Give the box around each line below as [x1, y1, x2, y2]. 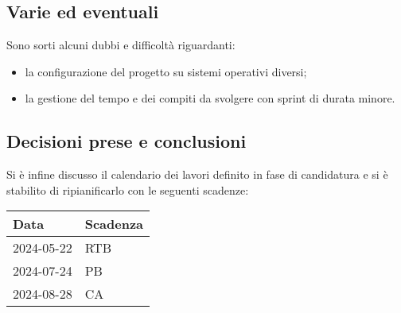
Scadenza [84, 214, 144, 234]
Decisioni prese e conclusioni [6, 129, 247, 153]
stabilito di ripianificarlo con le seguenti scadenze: [6, 181, 249, 198]
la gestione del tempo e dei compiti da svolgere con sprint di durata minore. [25, 90, 395, 106]
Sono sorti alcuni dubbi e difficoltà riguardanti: [6, 37, 236, 53]
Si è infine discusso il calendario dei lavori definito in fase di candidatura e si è [6, 166, 388, 183]
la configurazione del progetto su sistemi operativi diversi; [25, 63, 307, 79]
